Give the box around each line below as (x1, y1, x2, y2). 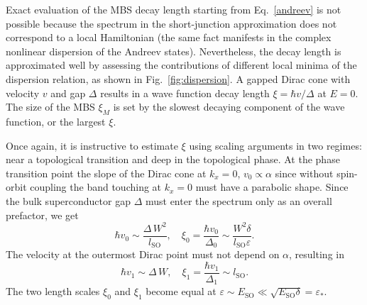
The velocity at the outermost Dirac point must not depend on (6, 247, 280, 262)
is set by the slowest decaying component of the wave (113, 99, 345, 114)
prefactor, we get (6, 207, 79, 222)
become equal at (146, 284, 217, 299)
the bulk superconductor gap (6, 193, 131, 208)
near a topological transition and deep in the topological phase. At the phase (6, 152, 340, 167)
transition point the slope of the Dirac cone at (6, 165, 207, 180)
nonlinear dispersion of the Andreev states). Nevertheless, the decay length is (6, 43, 341, 58)
